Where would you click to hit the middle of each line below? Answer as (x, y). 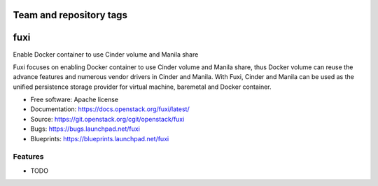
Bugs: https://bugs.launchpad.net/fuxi (85, 129)
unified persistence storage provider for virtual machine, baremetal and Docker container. (142, 87)
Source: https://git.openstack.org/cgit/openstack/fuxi (107, 119)
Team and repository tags (70, 15)
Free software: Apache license (75, 100)
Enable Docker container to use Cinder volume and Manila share (106, 54)
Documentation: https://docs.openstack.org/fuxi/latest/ (110, 109)
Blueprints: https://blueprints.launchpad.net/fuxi (100, 138)
